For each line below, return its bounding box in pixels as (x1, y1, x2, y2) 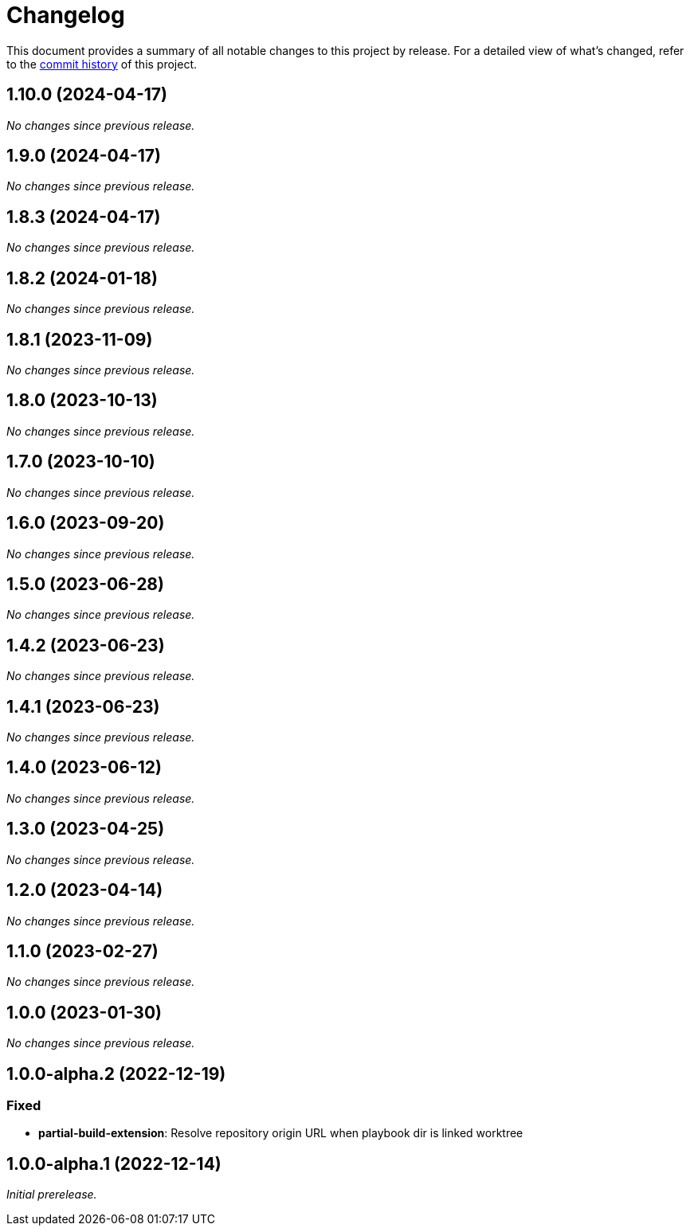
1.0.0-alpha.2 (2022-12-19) (6, 1063, 226, 1084)
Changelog (6, 2, 125, 29)
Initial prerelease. (6, 1187, 97, 1202)
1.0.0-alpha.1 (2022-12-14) (6, 1153, 222, 1174)
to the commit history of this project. (6, 57, 198, 71)
